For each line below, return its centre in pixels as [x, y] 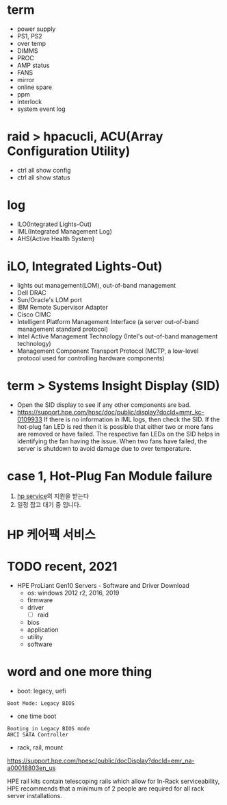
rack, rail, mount [40, 747]
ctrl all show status [43, 177]
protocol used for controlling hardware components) [91, 358]
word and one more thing [80, 672]
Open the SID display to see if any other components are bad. [104, 405]
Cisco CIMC [34, 314]
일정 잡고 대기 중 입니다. [49, 504]
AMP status [33, 65]
